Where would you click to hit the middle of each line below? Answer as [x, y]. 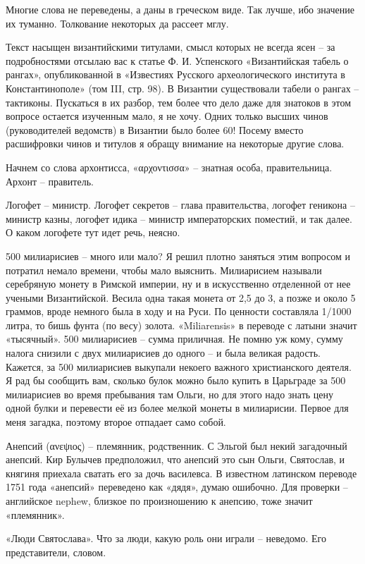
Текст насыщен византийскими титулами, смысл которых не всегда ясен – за [171, 47]
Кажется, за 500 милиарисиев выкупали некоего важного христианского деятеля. [179, 366]
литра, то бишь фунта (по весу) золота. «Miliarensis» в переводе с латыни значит [181, 325]
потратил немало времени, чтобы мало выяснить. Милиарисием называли [164, 270]
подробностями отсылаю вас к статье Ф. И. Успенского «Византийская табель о [177, 60]
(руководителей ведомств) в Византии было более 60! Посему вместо [155, 129]
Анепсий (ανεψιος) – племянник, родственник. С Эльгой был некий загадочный [177, 445]
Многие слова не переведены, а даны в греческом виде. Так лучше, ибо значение [180, 9]
